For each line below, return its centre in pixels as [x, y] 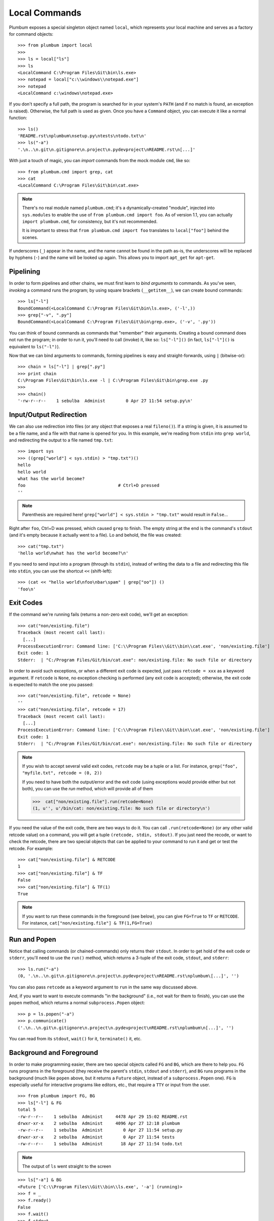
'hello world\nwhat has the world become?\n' [73, 553]
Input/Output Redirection [48, 415]
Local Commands [45, 13]
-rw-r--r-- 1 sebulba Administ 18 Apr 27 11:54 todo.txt [100, 1144]
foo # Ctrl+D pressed [89, 485]
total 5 [27, 1110]
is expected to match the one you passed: [51, 684]
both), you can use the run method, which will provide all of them [88, 789]
